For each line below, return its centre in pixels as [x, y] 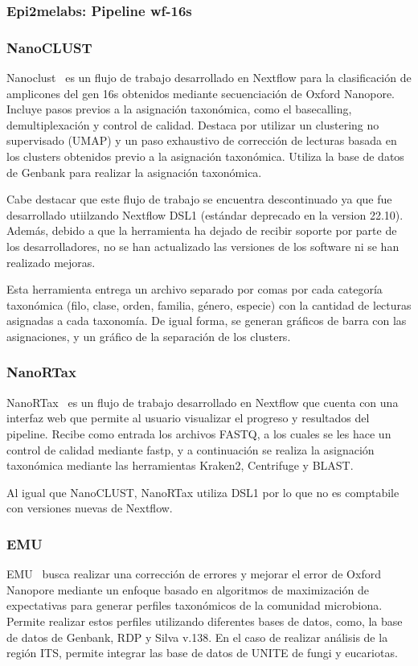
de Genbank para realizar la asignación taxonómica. [134, 172]
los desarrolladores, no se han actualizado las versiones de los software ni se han [203, 246]
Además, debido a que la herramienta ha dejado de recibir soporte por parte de [202, 230]
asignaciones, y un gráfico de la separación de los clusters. [149, 336]
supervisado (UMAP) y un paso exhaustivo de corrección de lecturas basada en [202, 140]
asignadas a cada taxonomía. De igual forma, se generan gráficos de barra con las [207, 321]
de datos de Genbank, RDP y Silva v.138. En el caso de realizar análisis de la [197, 637]
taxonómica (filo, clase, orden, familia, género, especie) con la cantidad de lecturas [209, 304]
